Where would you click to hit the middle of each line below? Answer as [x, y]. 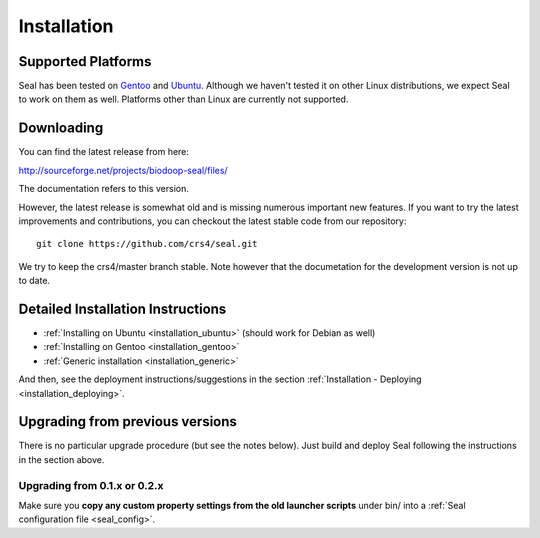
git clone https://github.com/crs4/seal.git [147, 244]
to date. [34, 281]
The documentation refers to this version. [104, 189]
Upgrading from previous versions [127, 421]
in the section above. [61, 459]
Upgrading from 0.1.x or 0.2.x [91, 485]
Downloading [61, 128]
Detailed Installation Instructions [122, 308]
